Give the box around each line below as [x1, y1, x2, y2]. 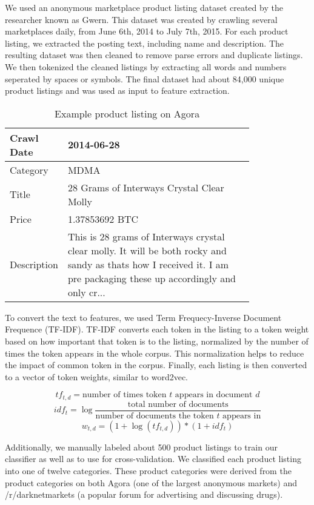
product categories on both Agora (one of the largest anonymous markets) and [5, 476, 297, 489]
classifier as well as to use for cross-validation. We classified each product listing [5, 452, 301, 465]
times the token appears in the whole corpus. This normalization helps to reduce [5, 346, 304, 359]
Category [10, 162, 48, 177]
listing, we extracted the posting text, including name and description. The [5, 36, 284, 49]
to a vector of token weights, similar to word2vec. [5, 370, 189, 383]
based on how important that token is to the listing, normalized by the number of [5, 334, 309, 347]
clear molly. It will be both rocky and [67, 243, 227, 257]
